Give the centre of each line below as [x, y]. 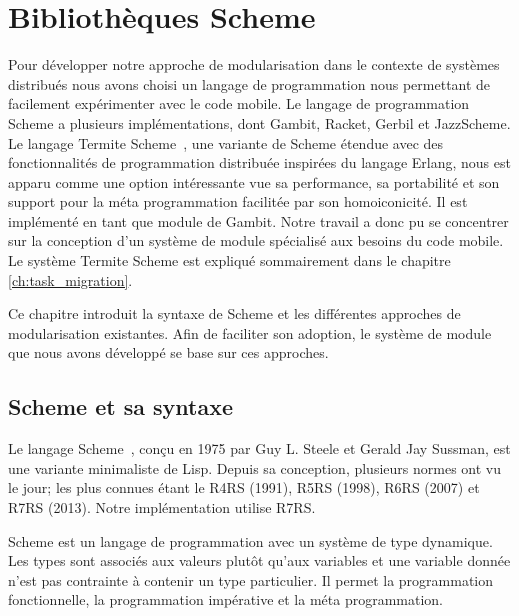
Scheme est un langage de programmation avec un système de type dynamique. [250, 540]
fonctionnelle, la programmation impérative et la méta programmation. [225, 599]
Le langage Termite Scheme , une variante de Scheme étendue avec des [226, 142]
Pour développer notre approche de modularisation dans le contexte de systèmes [254, 64]
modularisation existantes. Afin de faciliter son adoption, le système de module [250, 332]
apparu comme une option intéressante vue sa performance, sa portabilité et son [254, 181]
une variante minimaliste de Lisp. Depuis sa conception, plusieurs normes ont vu [254, 467]
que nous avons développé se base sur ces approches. [168, 352]
